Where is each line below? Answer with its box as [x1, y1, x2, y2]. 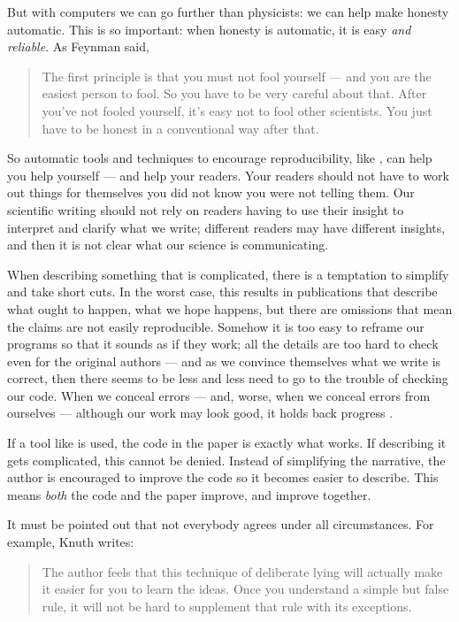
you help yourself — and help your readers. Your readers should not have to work [7, 165, 449, 184]
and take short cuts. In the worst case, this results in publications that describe [7, 282, 438, 301]
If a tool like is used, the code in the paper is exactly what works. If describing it [7, 434, 447, 452]
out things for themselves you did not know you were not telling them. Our [7, 183, 415, 202]
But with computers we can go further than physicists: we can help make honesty [7, 3, 449, 20]
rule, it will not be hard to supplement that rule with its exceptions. [42, 596, 412, 615]
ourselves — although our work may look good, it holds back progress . [7, 403, 394, 422]
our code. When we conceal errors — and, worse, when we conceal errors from [7, 386, 431, 404]
